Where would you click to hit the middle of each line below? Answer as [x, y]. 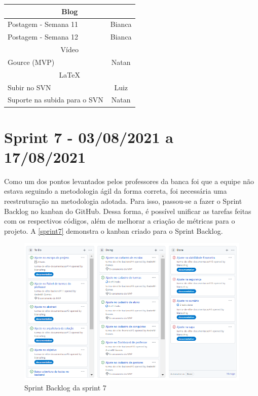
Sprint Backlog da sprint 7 [65, 388]
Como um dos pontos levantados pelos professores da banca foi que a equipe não [129, 181]
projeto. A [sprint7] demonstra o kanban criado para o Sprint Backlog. [114, 230]
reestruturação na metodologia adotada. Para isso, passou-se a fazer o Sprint [123, 201]
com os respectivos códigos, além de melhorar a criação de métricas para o [120, 221]
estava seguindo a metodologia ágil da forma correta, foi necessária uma [116, 191]
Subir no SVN [29, 87]
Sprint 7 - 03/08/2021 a [89, 137]
